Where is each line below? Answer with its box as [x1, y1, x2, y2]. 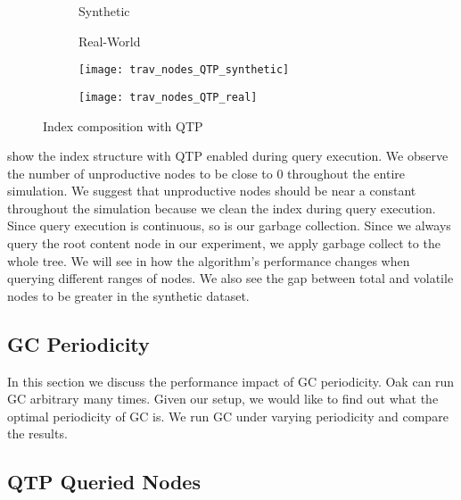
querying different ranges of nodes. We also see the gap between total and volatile [7, 269, 454, 287]
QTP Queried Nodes [7, 468, 201, 496]
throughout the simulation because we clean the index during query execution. [7, 198, 436, 217]
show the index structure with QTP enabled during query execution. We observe [7, 146, 449, 165]
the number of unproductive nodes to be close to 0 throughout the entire [7, 163, 405, 182]
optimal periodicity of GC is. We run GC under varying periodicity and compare [7, 406, 449, 425]
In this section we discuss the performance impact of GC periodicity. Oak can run [7, 371, 455, 390]
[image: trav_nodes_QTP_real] [78, 90, 258, 104]
